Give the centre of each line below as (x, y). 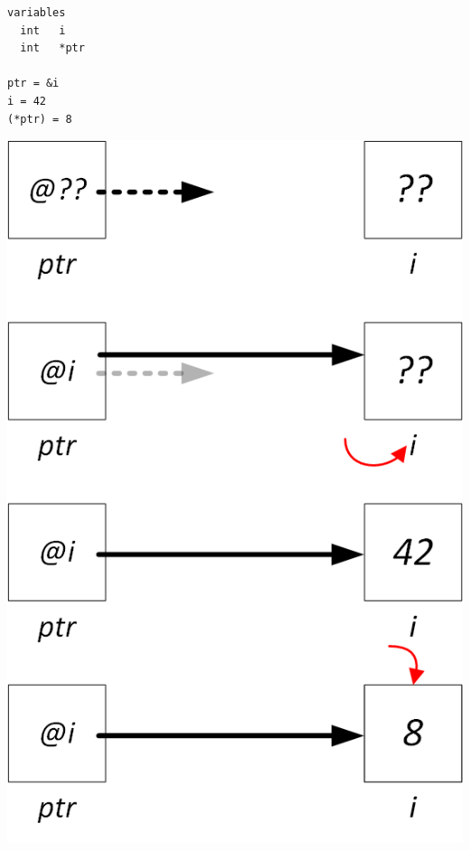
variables (37, 13)
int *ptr (52, 48)
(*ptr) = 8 (40, 119)
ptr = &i (33, 84)
